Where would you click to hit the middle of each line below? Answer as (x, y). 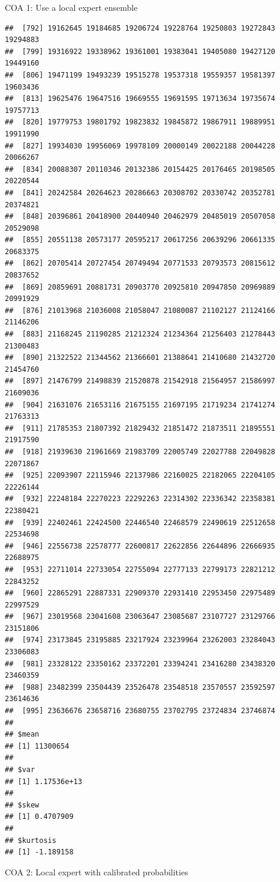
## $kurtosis (31, 840)
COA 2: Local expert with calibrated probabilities (97, 871)
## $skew (22, 805)
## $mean (22, 734)
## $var (20, 770)
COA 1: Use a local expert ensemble (71, 7)
